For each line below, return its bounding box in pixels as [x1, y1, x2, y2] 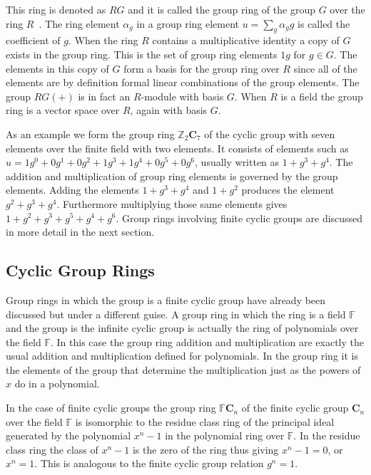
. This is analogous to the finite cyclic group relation [34, 456, 264, 471]
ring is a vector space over [6, 103, 120, 118]
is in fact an [78, 88, 131, 103]
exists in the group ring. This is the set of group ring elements [6, 46, 278, 61]
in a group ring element [136, 16, 240, 31]
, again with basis [130, 103, 208, 118]
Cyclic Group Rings [6, 259, 155, 281]
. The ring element [39, 16, 120, 31]
